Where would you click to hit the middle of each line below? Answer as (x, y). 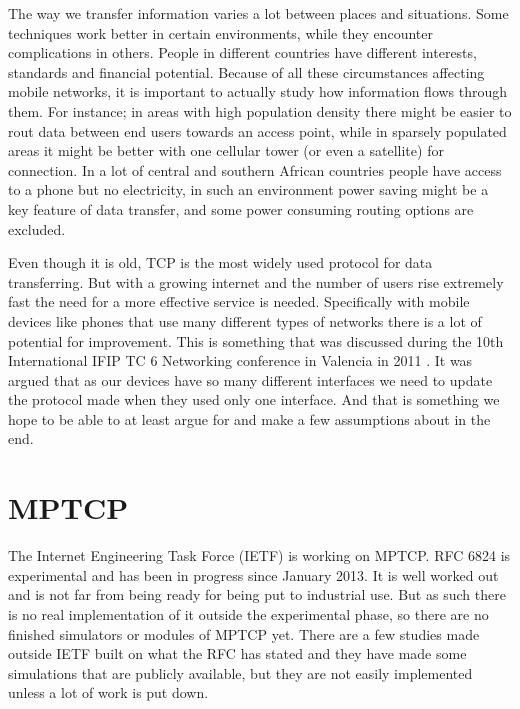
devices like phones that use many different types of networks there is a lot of (245, 320)
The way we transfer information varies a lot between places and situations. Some (258, 13)
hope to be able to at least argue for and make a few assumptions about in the (249, 418)
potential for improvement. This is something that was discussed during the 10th (256, 340)
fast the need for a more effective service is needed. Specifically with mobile (239, 301)
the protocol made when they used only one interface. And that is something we (254, 399)
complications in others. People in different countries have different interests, (242, 52)
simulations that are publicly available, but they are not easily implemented (240, 672)
